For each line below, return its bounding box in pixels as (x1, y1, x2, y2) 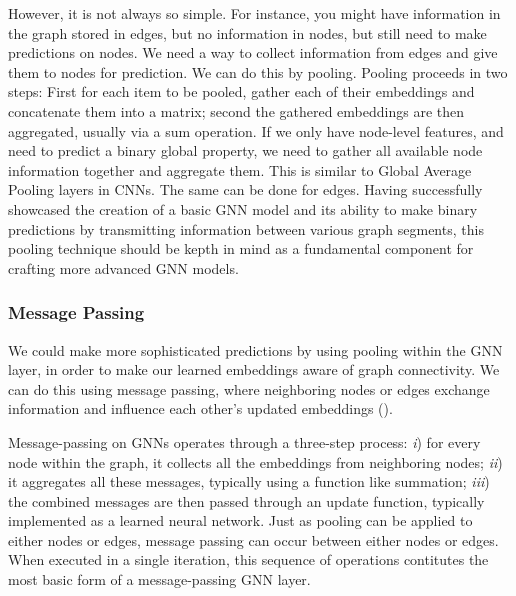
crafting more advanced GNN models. (8, 257, 239, 278)
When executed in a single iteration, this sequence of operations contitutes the (8, 549, 489, 570)
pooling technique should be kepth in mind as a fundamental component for (8, 238, 474, 259)
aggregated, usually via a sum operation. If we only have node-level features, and (8, 120, 504, 141)
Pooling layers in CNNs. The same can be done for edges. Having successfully (8, 179, 483, 200)
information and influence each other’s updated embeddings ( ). (8, 398, 393, 419)
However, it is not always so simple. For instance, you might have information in (8, 3, 501, 23)
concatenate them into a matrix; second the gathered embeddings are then (8, 100, 465, 121)
